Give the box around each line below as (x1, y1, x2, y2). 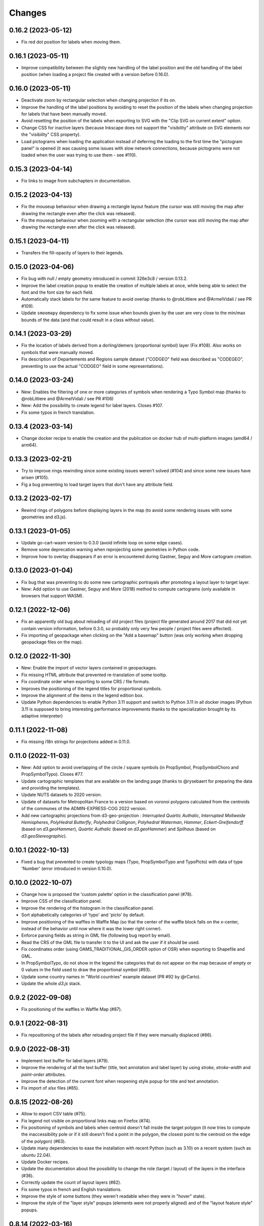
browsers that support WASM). (21, 593, 84, 599)
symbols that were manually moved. (21, 349, 94, 355)
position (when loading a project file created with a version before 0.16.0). (21, 72, 170, 77)
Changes (9, 7, 46, 18)
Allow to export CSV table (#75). (21, 1111, 87, 1117)
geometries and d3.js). (21, 514, 67, 520)
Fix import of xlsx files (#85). (21, 1085, 79, 1091)
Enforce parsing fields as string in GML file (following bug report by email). (21, 932, 172, 939)
